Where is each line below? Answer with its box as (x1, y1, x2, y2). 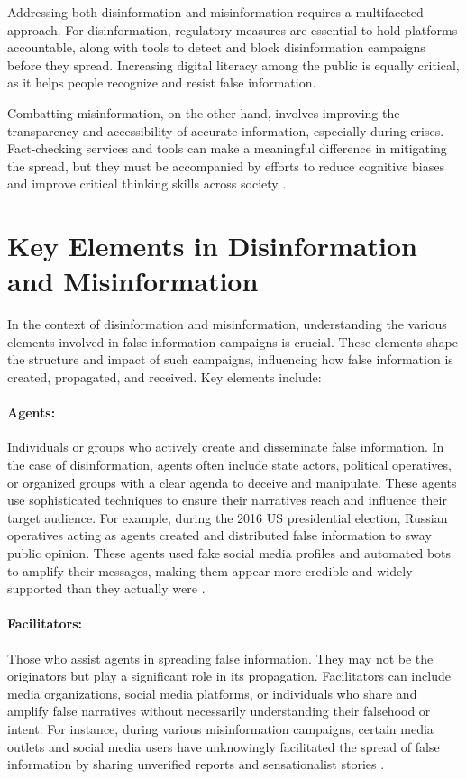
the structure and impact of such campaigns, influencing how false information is (7, 350, 453, 369)
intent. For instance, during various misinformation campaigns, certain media (7, 719, 434, 738)
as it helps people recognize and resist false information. (7, 73, 316, 92)
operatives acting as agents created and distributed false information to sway (7, 526, 432, 545)
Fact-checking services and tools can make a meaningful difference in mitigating (7, 139, 447, 158)
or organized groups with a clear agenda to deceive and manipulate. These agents (7, 472, 457, 491)
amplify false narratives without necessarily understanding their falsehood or (7, 701, 431, 720)
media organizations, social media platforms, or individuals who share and (7, 683, 417, 702)
